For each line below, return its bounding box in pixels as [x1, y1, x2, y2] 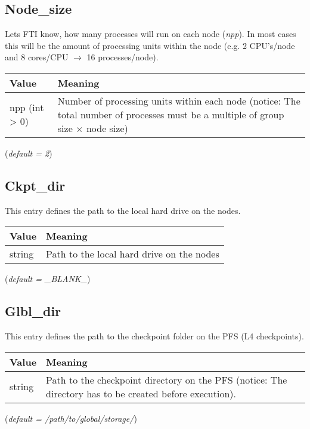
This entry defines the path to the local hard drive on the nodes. [5, 204, 241, 216]
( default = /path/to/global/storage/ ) [5, 412, 137, 424]
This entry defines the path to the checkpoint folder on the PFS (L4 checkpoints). [5, 330, 304, 342]
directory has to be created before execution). [46, 386, 237, 400]
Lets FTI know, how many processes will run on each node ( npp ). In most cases [5, 27, 296, 40]
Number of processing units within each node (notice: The [57, 93, 300, 108]
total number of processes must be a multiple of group [57, 107, 284, 121]
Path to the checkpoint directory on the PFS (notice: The [46, 372, 287, 387]
